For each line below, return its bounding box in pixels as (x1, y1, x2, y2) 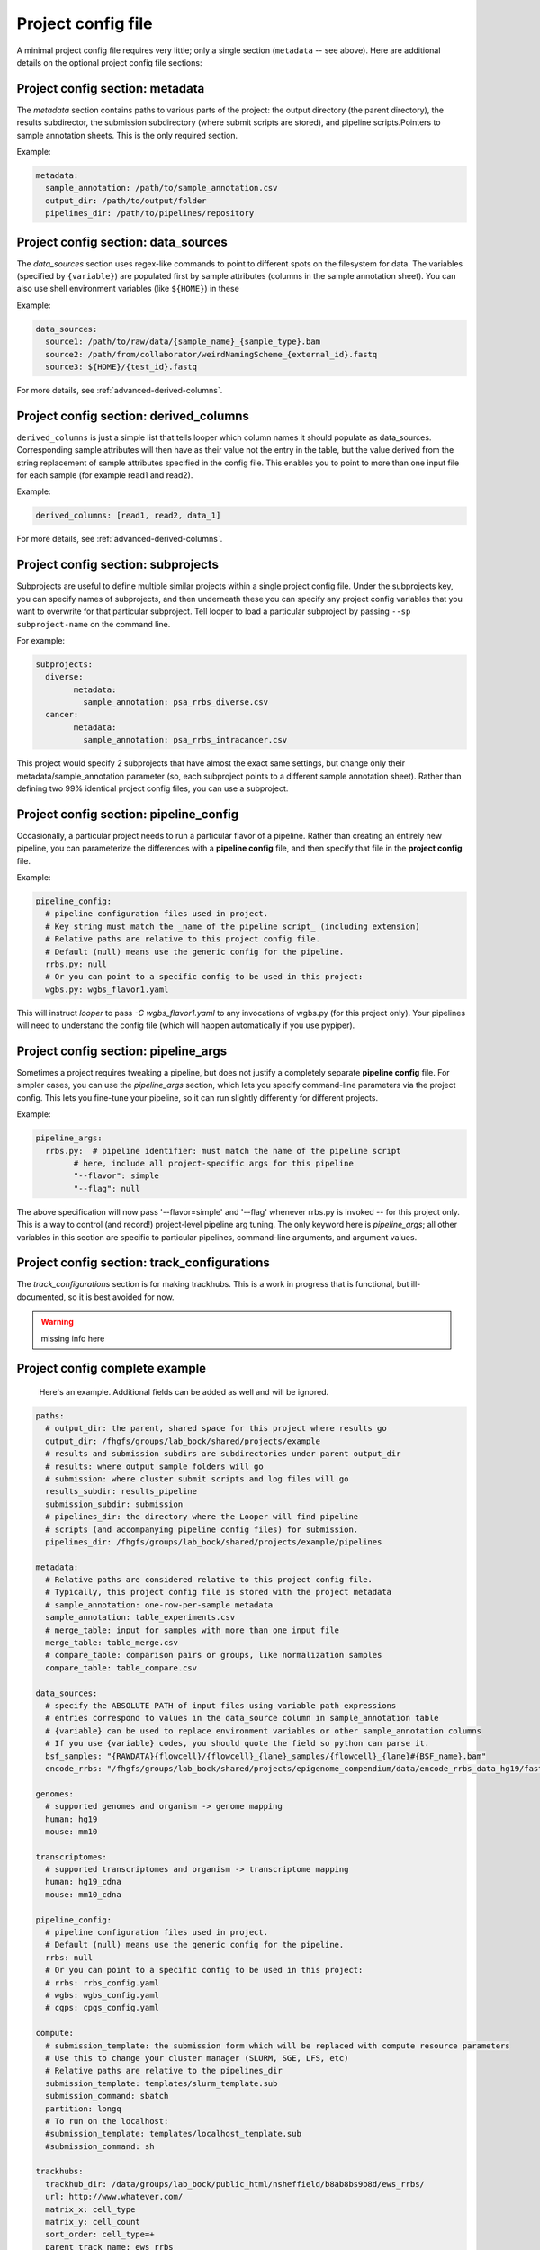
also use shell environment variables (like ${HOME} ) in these (16, 283, 240, 294)
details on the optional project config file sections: (16, 57, 202, 67)
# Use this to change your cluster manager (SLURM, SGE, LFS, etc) (45, 2053, 349, 2063)
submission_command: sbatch (45, 2091, 169, 2101)
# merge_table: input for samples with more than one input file (45, 1624, 340, 1635)
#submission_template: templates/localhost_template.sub (45, 2128, 301, 2139)
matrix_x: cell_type (45, 2204, 136, 2214)
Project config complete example (16, 1361, 207, 1376)
